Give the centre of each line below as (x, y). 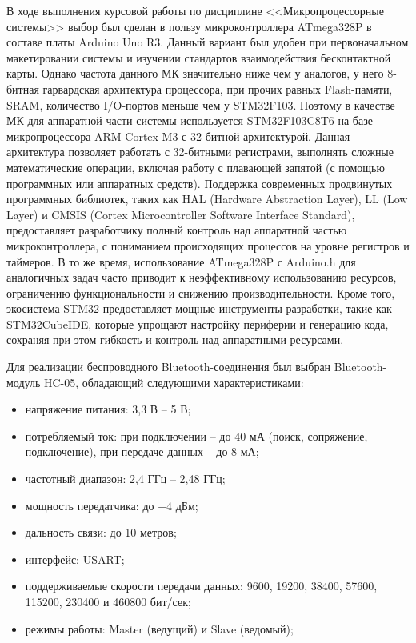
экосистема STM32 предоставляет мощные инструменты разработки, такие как (199, 308)
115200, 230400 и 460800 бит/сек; (108, 601)
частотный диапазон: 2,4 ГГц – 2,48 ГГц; (125, 479)
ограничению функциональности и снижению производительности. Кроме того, (201, 292)
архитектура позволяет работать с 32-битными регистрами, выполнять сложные (200, 152)
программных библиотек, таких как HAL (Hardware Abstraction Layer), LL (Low (207, 199)
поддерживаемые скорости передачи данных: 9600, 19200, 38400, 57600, (201, 586)
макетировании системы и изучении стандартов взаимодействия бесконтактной (199, 57)
